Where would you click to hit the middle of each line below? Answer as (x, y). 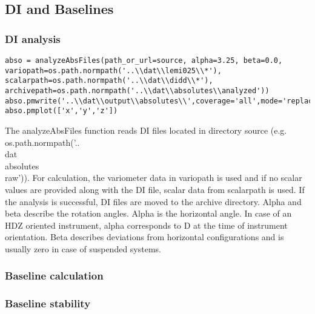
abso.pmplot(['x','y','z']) (61, 111)
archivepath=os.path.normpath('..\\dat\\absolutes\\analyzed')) (137, 90)
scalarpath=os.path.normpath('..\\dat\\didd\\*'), (109, 81)
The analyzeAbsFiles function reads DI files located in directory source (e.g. (146, 130)
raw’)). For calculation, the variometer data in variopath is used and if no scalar (154, 178)
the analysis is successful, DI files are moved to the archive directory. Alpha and (153, 201)
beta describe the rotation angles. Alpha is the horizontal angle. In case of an (148, 213)
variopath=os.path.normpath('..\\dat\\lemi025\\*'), (113, 70)
